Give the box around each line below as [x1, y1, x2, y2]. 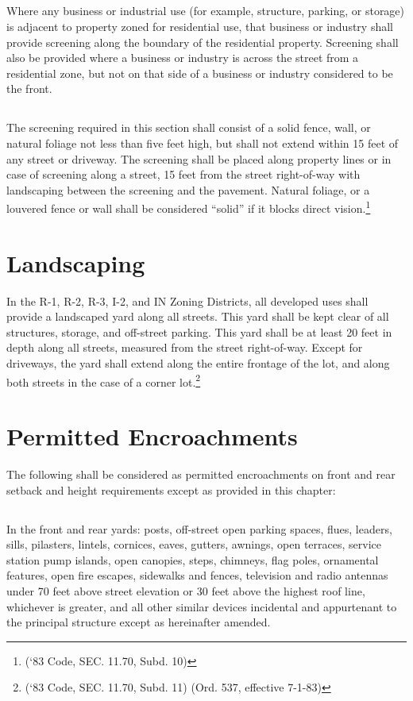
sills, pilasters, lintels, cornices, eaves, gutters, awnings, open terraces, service [6, 536, 381, 553]
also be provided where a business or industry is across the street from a [6, 49, 359, 66]
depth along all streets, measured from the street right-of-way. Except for [6, 339, 363, 356]
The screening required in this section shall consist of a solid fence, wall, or [6, 119, 371, 136]
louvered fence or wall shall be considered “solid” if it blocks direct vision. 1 [6, 198, 371, 216]
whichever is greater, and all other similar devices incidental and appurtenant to [6, 598, 397, 614]
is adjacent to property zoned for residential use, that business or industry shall [6, 17, 393, 34]
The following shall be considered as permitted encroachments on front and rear [6, 466, 396, 483]
